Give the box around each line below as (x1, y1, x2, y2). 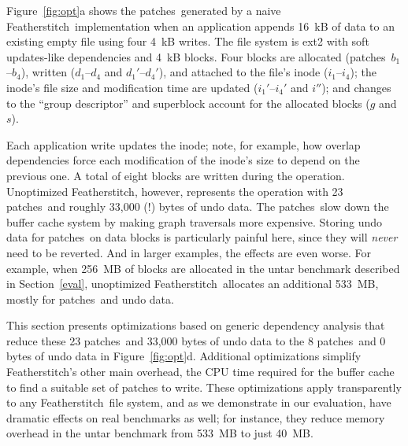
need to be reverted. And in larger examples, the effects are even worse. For (6, 244, 372, 260)
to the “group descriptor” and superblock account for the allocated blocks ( (6, 94, 370, 111)
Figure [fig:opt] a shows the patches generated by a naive (6, 2, 281, 18)
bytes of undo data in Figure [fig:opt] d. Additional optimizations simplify (6, 348, 362, 364)
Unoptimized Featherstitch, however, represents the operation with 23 (6, 182, 343, 199)
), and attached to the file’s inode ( (158, 64, 328, 80)
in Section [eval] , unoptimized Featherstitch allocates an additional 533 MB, (6, 275, 379, 292)
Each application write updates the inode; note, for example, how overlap (6, 136, 361, 153)
